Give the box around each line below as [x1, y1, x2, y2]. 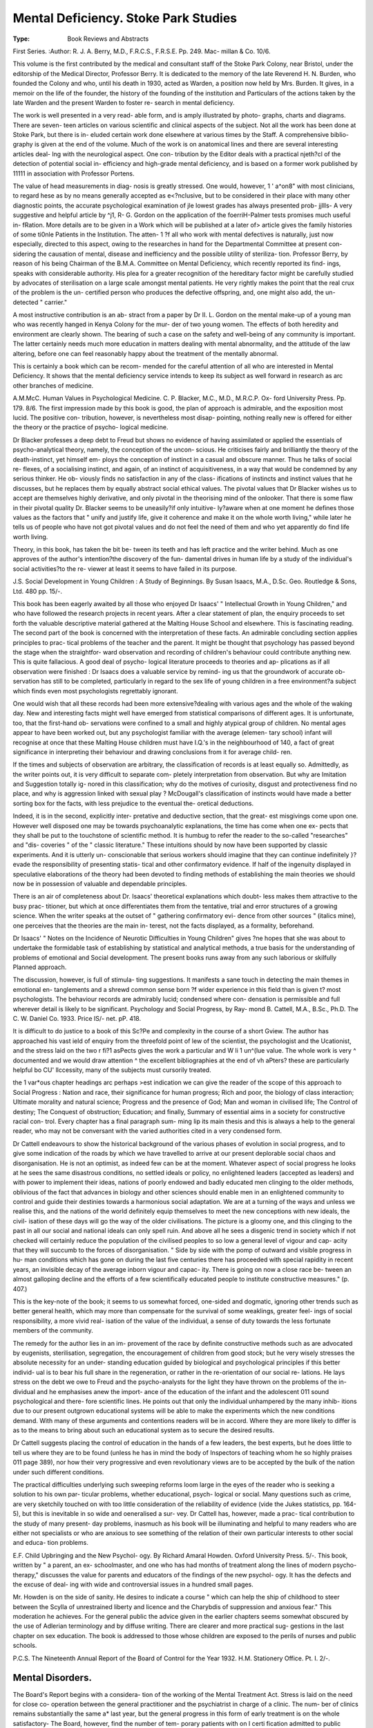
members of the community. [12, 1326, 93, 1335]
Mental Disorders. [12, 1672, 93, 1684]
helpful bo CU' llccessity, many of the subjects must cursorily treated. [12, 1066, 211, 1074]
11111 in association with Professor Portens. [12, 169, 135, 178]
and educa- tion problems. [12, 1539, 89, 1547]
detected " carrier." [12, 298, 68, 306]
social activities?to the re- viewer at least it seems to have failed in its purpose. [12, 564, 238, 573]
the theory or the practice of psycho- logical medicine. [12, 423, 169, 431]
